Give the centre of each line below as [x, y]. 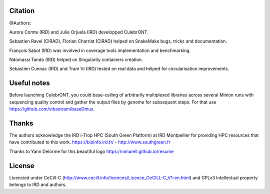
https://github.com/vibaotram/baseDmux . [52, 109]
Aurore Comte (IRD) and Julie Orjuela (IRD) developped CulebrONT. [79, 32]
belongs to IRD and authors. [38, 184]
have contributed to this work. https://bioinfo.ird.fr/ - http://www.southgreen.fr [90, 142]
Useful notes [29, 83]
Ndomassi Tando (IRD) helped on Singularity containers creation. [76, 59]
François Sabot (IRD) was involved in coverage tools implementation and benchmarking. [100, 50]
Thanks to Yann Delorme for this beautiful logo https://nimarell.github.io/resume [91, 151]
